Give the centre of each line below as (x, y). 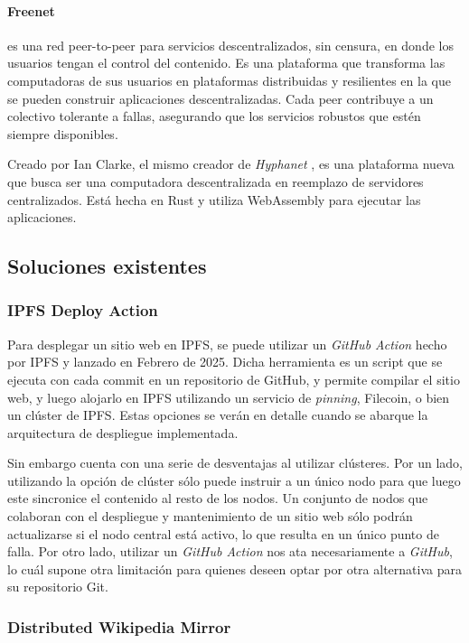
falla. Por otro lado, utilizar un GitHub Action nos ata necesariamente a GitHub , (230, 551)
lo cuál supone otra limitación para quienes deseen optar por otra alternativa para (234, 568)
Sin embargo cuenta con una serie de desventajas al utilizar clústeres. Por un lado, (235, 463)
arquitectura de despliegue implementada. (123, 432)
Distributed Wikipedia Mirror (119, 626)
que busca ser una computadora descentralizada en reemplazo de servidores (216, 181)
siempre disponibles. (63, 133)
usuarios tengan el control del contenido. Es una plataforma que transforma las (226, 63)
